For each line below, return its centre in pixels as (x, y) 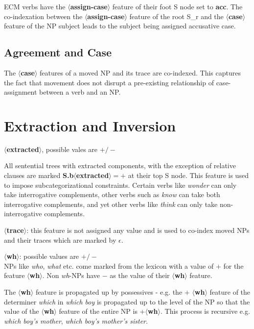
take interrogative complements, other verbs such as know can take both (112, 194)
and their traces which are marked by (60, 240)
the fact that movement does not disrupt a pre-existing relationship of (109, 82)
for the (233, 266)
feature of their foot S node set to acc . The (177, 6)
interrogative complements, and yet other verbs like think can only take (111, 204)
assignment (21, 92)
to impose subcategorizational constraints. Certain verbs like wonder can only (120, 185)
